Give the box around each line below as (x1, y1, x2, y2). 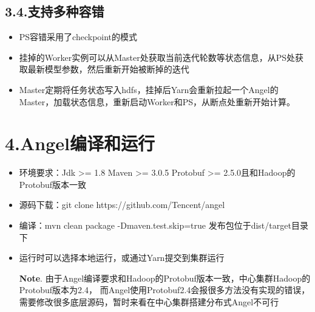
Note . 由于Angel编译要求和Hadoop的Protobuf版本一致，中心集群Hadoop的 (19, 271, 311, 284)
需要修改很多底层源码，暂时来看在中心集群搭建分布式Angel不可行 (19, 296, 279, 308)
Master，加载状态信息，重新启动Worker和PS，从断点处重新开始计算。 (19, 95, 296, 108)
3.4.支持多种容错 (5, 2, 104, 21)
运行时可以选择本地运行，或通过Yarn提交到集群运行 (19, 251, 225, 264)
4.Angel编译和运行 (5, 131, 155, 156)
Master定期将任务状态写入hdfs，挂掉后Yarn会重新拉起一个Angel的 (19, 83, 279, 95)
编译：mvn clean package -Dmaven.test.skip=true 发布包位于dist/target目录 (19, 219, 308, 232)
